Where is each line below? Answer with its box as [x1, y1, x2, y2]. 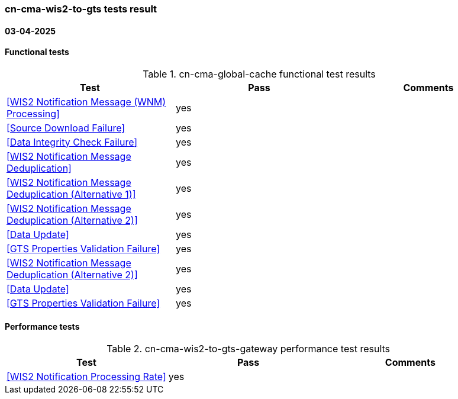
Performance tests [5, 321, 80, 332]
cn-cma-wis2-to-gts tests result [5, 3, 157, 15]
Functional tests [5, 47, 69, 57]
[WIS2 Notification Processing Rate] [7, 371, 166, 383]
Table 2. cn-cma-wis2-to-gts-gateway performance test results [107, 343, 391, 355]
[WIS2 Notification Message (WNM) [7, 95, 166, 108]
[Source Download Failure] [7, 121, 125, 134]
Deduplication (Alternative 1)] [7, 188, 136, 200]
